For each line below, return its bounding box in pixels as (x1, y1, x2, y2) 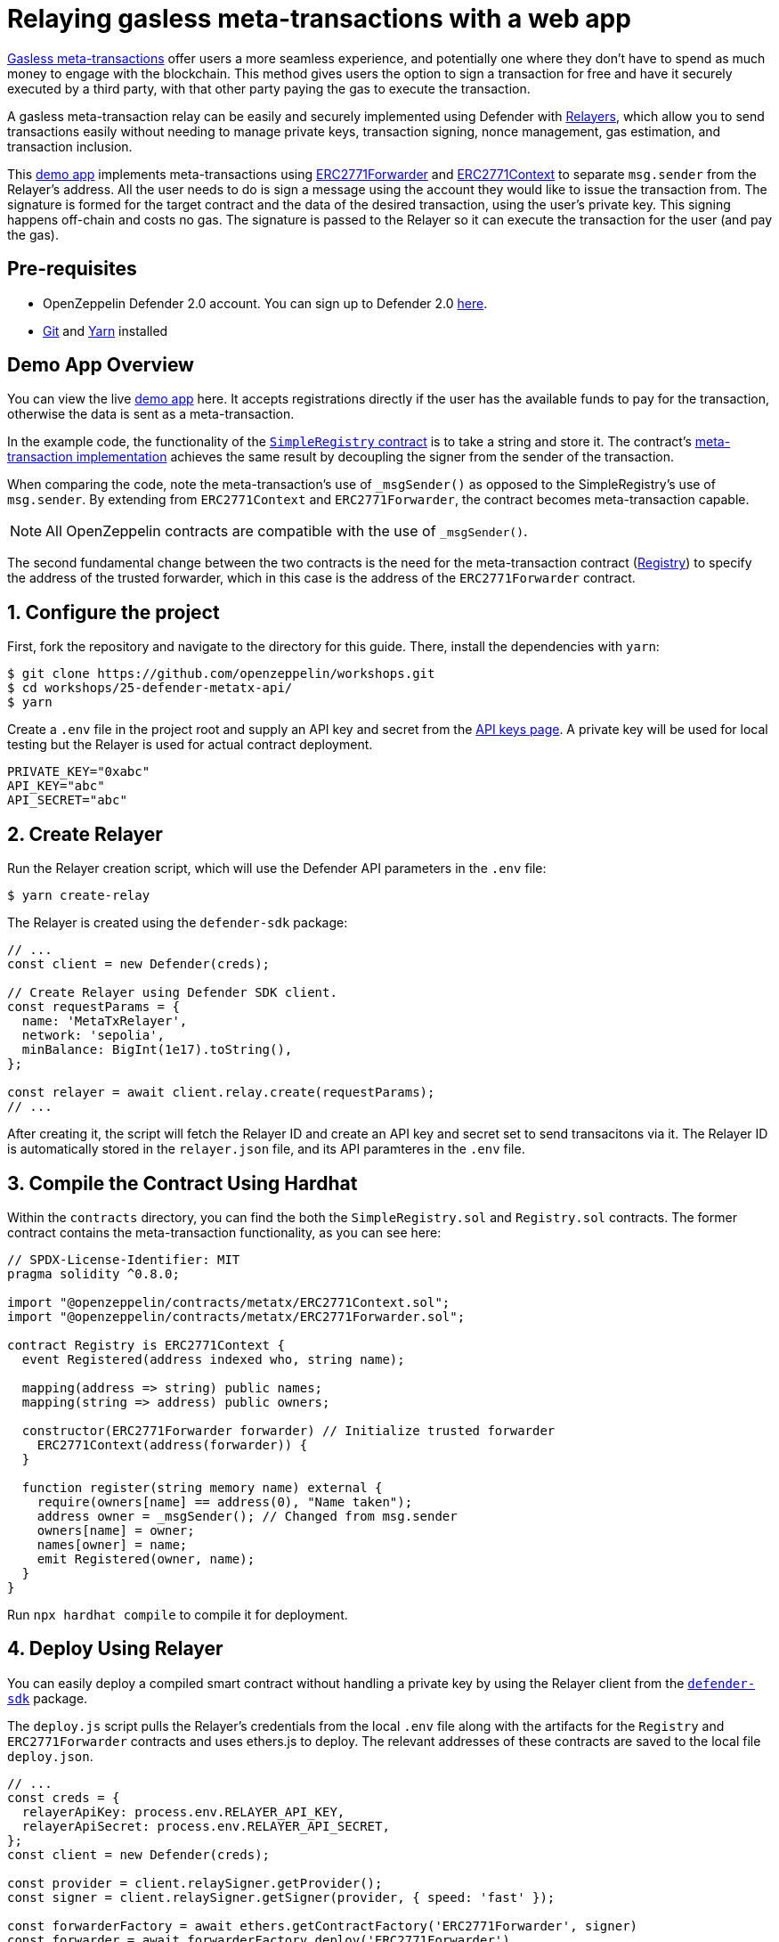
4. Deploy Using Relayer (7, 1637, 223, 1660)
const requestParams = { (7, 1000, 180, 1015)
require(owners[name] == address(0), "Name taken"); (37, 1494, 413, 1509)
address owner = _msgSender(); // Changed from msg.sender (37, 1508, 458, 1523)
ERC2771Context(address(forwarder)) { (37, 1437, 308, 1452)
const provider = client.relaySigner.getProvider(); (7, 1875, 383, 1890)
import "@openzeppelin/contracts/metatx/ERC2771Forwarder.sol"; (7, 1309, 466, 1324)
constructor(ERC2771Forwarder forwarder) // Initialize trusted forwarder (21, 1423, 556, 1438)
